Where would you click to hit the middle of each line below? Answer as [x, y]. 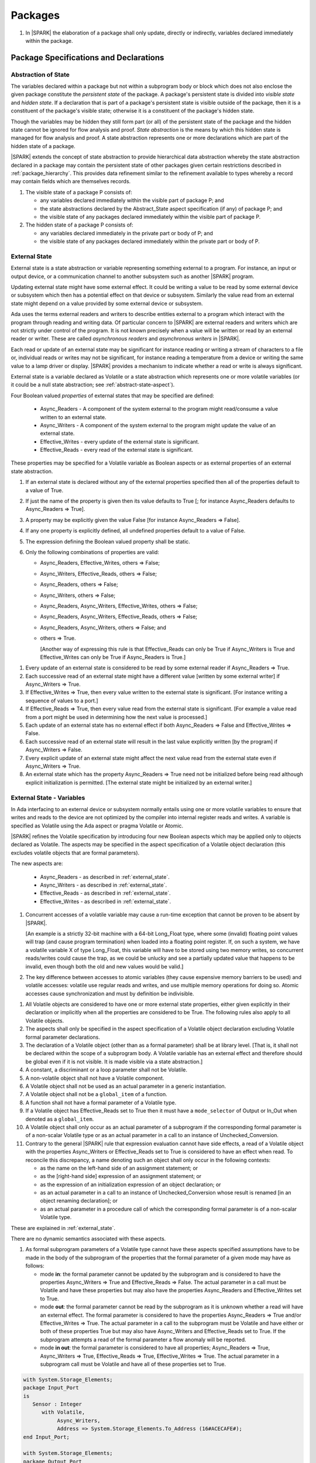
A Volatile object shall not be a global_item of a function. [96, 1094]
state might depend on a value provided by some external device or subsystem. [107, 303]
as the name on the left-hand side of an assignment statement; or [119, 1168]
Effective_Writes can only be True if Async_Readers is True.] [113, 657]
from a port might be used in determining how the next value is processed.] [116, 717]
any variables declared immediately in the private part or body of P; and [127, 233]
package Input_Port [51, 1388]
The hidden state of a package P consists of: [80, 225]
